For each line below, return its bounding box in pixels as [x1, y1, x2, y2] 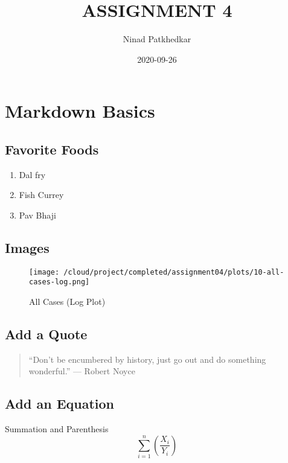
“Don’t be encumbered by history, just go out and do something [28, 353, 266, 365]
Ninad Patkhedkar [123, 33, 191, 45]
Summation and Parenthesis [5, 423, 109, 435]
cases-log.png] [29, 278, 90, 287]
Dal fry [19, 168, 46, 180]
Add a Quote [5, 324, 88, 343]
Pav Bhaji [19, 208, 56, 221]
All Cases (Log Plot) [29, 295, 106, 307]
